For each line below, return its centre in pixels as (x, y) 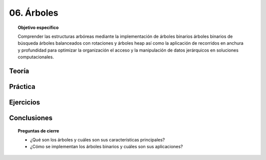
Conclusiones (31, 118)
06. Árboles (34, 13)
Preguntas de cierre (38, 131)
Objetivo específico (38, 27)
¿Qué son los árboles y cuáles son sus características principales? (98, 139)
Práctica (22, 87)
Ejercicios (25, 102)
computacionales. (36, 57)
